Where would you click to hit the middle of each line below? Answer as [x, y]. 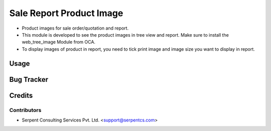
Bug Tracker [29, 80]
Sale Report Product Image [66, 13]
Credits [21, 95]
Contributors [25, 110]
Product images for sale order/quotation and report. [75, 28]
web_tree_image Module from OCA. [58, 42]
